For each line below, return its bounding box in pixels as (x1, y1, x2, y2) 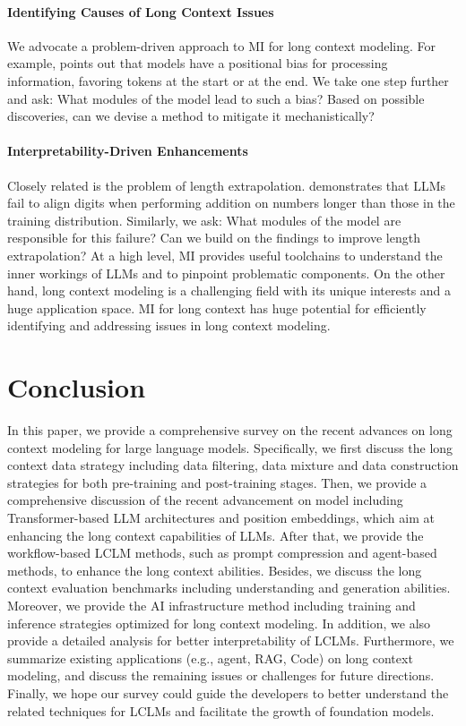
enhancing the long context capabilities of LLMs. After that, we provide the (7, 525, 424, 544)
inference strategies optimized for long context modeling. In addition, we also (7, 613, 431, 632)
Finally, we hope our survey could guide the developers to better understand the (7, 683, 449, 702)
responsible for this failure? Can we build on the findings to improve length (7, 228, 420, 247)
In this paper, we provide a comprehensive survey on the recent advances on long (7, 421, 453, 440)
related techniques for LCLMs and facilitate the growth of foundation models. (7, 701, 435, 720)
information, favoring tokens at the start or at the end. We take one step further (7, 71, 449, 90)
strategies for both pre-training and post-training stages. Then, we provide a (7, 473, 427, 491)
